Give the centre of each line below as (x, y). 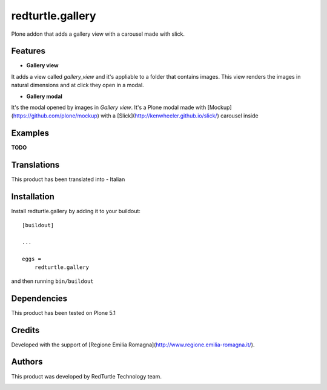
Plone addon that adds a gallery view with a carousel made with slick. (98, 34)
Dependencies (39, 298)
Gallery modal (45, 96)
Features (28, 51)
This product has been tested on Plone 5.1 (64, 312)
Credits (25, 330)
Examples (30, 133)
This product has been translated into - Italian (68, 179)
